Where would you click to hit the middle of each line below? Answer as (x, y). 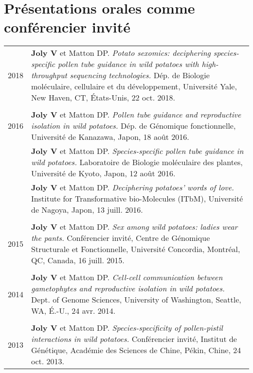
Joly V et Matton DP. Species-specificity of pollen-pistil (127, 328)
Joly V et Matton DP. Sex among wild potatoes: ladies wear (135, 227)
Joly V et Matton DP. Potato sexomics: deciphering (121, 53)
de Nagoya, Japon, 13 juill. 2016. (87, 210)
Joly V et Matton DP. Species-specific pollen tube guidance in (137, 151)
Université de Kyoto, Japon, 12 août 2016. (103, 173)
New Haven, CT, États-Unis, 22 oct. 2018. (103, 98)
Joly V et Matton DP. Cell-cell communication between (127, 277)
